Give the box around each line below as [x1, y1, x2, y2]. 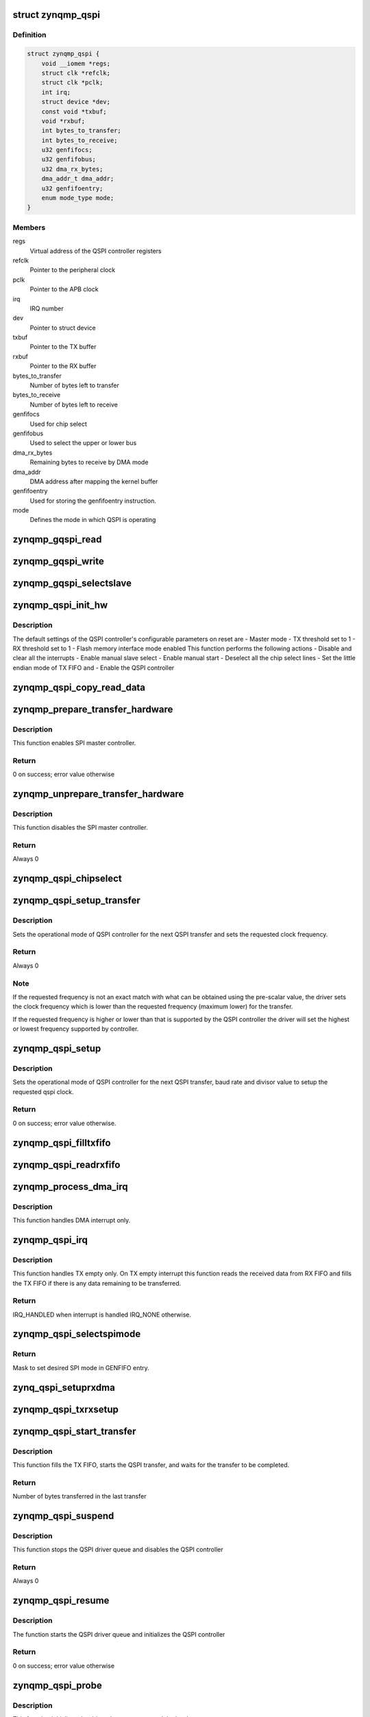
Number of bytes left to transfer [29, 381, 119, 389]
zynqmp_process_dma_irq [12, 1181, 128, 1192]
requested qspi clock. [12, 1087, 75, 1095]
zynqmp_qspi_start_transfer [12, 1425, 136, 1437]
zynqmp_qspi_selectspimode [12, 1328, 141, 1340]
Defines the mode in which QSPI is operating [29, 516, 156, 524]
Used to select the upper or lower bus [29, 439, 137, 447]
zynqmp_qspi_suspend [12, 1510, 114, 1521]
